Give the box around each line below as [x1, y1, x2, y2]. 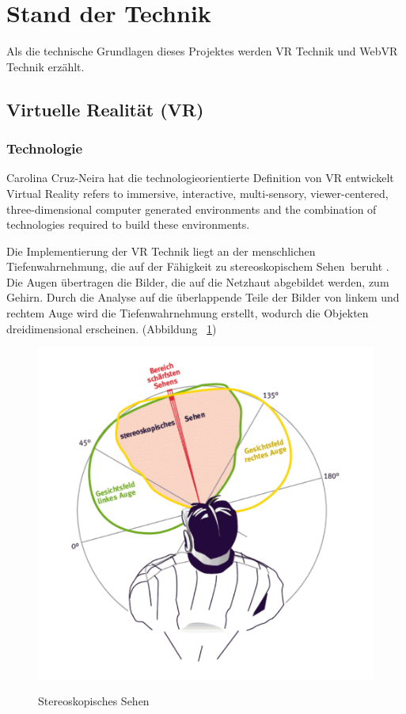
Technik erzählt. [6, 58, 85, 74]
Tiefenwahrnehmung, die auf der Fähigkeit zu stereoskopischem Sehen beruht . [6, 258, 389, 275]
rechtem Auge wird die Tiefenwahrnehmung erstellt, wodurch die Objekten [6, 305, 369, 321]
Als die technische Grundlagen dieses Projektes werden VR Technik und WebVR [6, 43, 398, 59]
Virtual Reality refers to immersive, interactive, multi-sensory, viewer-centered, [6, 184, 389, 201]
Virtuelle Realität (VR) [6, 97, 204, 121]
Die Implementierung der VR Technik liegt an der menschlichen [6, 242, 316, 259]
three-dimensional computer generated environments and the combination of [6, 200, 377, 217]
